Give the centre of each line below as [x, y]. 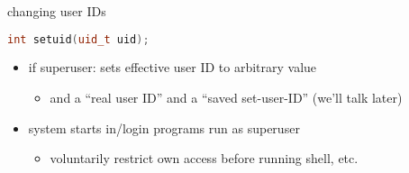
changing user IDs [57, 11]
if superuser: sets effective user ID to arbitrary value [173, 67]
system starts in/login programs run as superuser [164, 127]
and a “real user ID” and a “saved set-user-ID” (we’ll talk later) [226, 98]
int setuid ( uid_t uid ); [78, 39]
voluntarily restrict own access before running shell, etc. [204, 158]
